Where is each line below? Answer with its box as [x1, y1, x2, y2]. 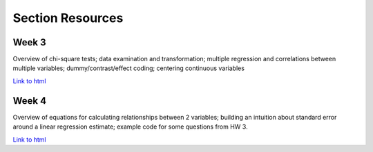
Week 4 [12, 95, 47, 107]
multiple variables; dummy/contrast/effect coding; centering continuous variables [12, 64, 245, 72]
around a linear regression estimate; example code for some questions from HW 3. [12, 122, 248, 131]
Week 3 [12, 36, 46, 48]
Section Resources [12, 10, 124, 25]
